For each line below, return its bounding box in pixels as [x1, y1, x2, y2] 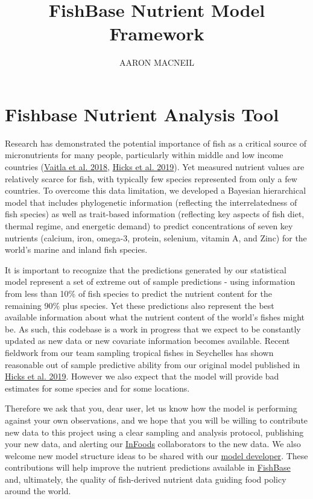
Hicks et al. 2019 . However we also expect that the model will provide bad [5, 370, 279, 383]
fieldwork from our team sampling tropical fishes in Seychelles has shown [5, 346, 274, 358]
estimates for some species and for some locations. [5, 381, 190, 394]
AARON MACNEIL [119, 56, 194, 69]
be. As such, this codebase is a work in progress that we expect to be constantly [5, 322, 301, 335]
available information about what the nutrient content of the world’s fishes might [5, 311, 305, 323]
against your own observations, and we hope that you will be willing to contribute [5, 413, 308, 426]
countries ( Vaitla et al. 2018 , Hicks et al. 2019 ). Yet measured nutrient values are [5, 161, 305, 173]
